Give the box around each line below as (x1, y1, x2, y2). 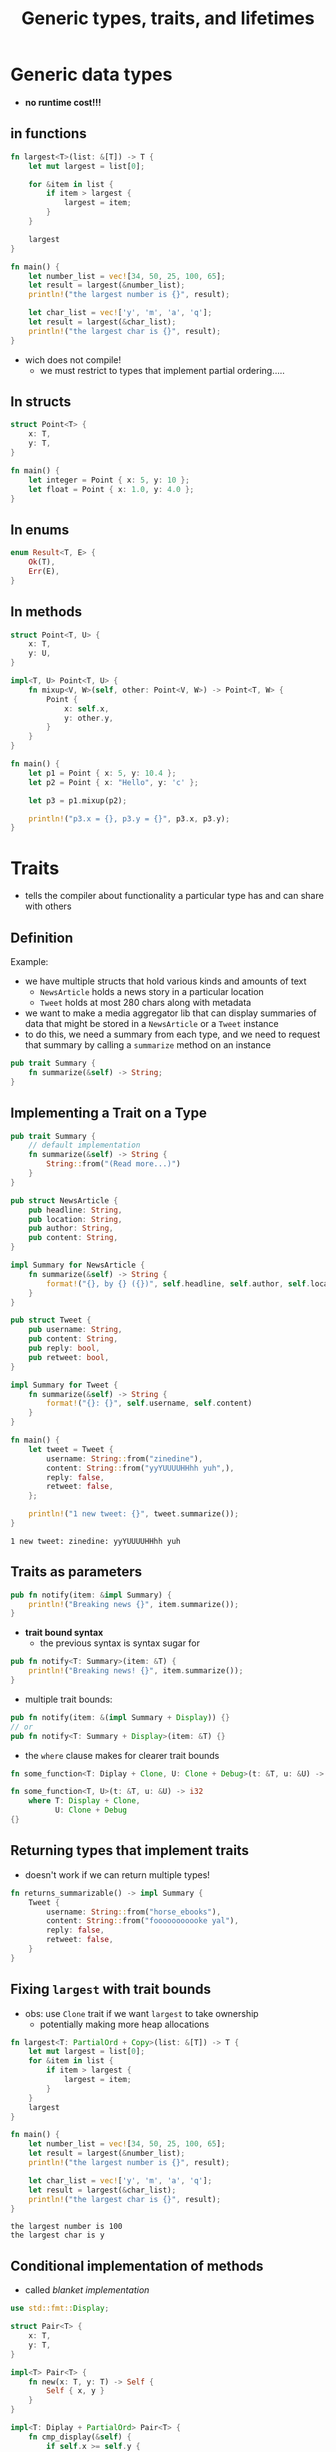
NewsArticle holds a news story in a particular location (39, 986, 265, 998)
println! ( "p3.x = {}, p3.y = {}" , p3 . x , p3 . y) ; (28, 813, 230, 824)
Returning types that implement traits (10, 1842, 250, 1859)
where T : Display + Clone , (28, 1796, 141, 1806)
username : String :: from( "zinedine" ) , (46, 1453, 203, 1464)
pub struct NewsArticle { (10, 1195, 118, 1206)
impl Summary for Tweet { (10, 1380, 118, 1390)
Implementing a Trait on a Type (10, 1105, 207, 1122)
